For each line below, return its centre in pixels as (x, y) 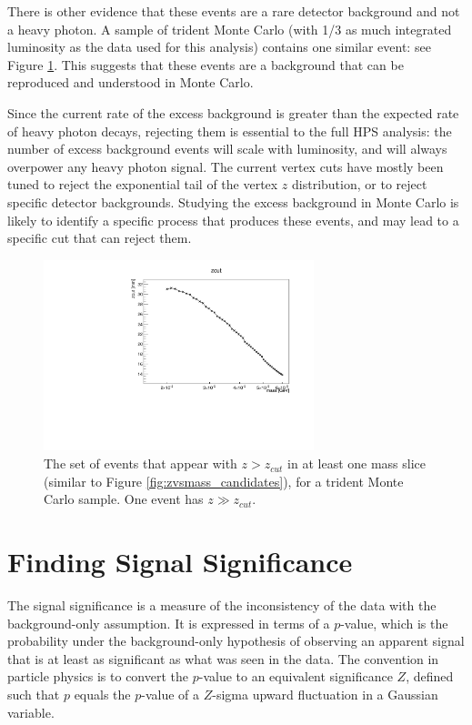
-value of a (171, 694)
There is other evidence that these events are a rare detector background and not (234, 11)
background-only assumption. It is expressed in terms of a (169, 623)
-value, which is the (394, 623)
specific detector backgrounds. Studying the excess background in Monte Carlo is (233, 201)
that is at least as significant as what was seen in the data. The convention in (223, 658)
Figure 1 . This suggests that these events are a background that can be (206, 64)
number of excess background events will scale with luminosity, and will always (227, 149)
